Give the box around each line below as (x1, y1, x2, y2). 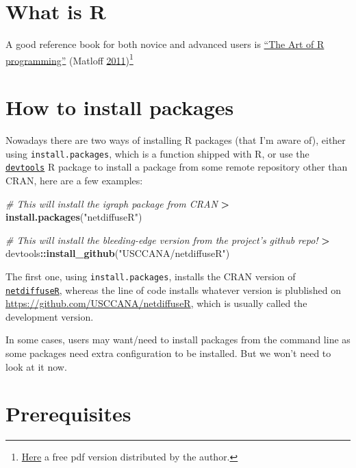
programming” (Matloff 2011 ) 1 (5, 51, 133, 67)
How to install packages (5, 93, 234, 121)
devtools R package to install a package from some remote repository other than (5, 160, 348, 174)
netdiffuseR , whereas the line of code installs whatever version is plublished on (5, 282, 341, 297)
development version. (5, 309, 94, 323)
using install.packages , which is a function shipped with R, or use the (5, 146, 309, 160)
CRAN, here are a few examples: (5, 173, 143, 187)
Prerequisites (5, 399, 131, 428)
